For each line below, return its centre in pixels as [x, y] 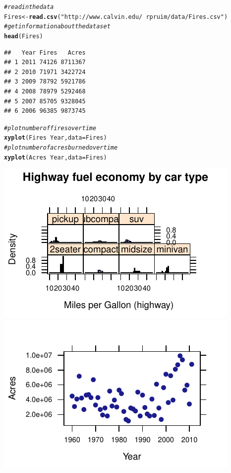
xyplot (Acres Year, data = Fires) [56, 157]
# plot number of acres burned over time [61, 148]
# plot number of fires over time [50, 128]
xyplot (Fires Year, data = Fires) [56, 138]
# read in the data [29, 7]
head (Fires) [24, 36]
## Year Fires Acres [45, 52]
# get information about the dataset [57, 27]
